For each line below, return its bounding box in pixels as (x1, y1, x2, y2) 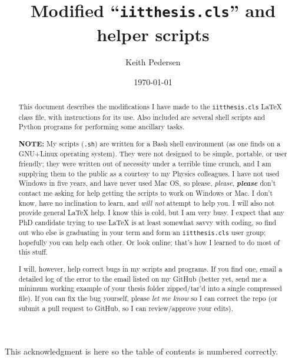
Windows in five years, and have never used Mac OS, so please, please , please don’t (18, 178, 276, 189)
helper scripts (97, 22, 210, 46)
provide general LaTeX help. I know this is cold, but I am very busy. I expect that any (18, 208, 284, 218)
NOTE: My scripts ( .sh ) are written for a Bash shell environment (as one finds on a (18, 138, 281, 149)
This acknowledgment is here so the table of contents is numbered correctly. (5, 345, 278, 357)
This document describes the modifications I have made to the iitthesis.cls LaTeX (18, 102, 282, 112)
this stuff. (18, 247, 48, 257)
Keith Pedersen (125, 56, 181, 68)
